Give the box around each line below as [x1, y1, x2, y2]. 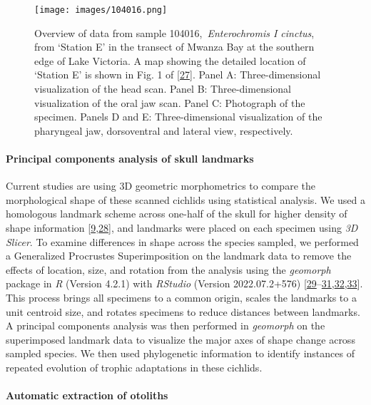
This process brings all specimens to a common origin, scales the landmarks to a [6, 289, 357, 304]
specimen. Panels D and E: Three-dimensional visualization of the [34, 109, 322, 124]
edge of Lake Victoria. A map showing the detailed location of [34, 53, 306, 68]
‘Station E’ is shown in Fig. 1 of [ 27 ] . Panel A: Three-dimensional [34, 67, 321, 82]
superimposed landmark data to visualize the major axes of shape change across [6, 332, 355, 347]
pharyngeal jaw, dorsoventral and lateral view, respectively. [34, 123, 293, 138]
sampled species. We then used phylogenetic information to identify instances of [6, 346, 355, 361]
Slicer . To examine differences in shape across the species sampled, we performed [6, 234, 359, 249]
